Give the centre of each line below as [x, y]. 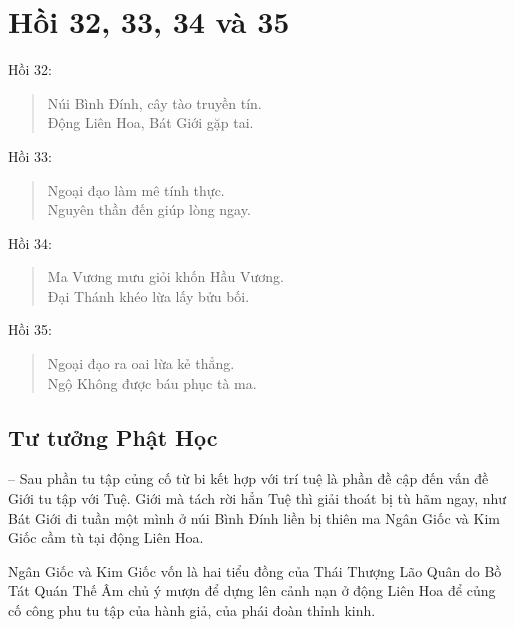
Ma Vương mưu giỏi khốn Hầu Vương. [165, 276]
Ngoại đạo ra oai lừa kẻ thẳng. [141, 363]
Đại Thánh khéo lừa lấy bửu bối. [148, 295]
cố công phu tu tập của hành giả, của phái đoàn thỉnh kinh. [192, 610]
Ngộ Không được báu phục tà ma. [152, 382]
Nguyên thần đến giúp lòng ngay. [149, 209]
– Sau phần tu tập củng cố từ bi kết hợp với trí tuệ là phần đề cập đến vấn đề [248, 478]
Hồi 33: [30, 155]
